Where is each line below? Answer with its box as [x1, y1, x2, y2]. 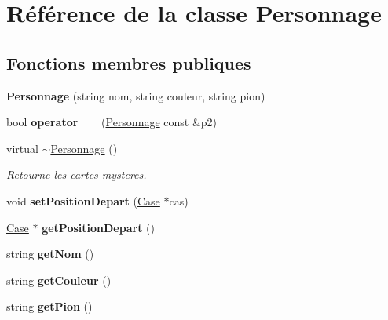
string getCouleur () [6, 271, 112, 288]
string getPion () [6, 298, 93, 315]
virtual [6, 140, 38, 156]
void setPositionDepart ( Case [6, 192, 160, 209]
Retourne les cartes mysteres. [6, 166, 147, 183]
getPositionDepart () [42, 219, 155, 235]
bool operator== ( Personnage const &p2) [6, 114, 218, 130]
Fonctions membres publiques [6, 50, 251, 75]
